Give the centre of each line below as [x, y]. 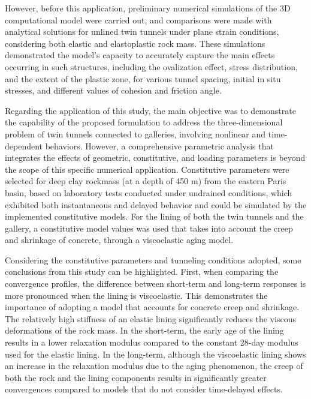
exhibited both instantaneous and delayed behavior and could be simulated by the [156, 204]
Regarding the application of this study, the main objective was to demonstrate [150, 110]
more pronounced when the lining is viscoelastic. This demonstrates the [136, 295]
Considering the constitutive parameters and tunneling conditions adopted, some [153, 259]
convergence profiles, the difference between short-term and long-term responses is [155, 283]
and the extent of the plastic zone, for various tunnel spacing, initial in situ [143, 78]
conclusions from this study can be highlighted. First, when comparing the [142, 271]
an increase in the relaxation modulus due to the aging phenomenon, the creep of [154, 366]
